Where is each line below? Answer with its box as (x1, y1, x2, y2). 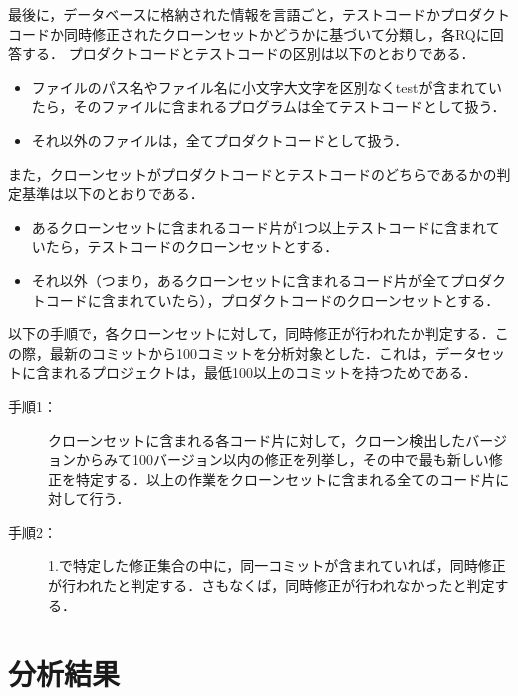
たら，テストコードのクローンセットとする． (45, 236, 339, 257)
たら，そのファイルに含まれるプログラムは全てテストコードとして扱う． (31, 96, 506, 117)
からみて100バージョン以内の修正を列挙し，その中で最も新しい (75, 449, 489, 470)
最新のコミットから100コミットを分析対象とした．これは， (49, 342, 435, 363)
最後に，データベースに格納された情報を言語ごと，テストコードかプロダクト (8, 4, 511, 24)
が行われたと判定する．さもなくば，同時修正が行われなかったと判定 (48, 575, 495, 596)
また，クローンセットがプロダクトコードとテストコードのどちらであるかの (8, 163, 497, 184)
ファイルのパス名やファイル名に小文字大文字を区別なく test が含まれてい (31, 76, 503, 97)
